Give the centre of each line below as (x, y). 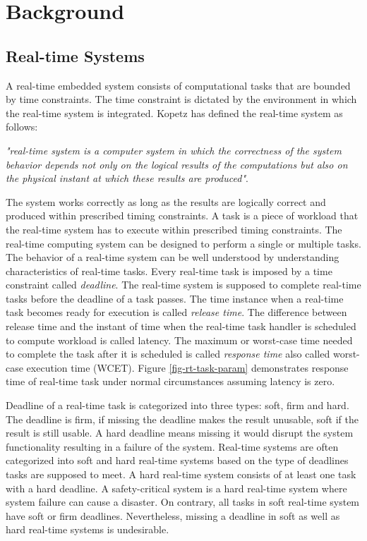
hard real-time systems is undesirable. (88, 529)
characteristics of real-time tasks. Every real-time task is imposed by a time (169, 270)
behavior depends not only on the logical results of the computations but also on (177, 164)
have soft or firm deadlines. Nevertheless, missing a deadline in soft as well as (173, 515)
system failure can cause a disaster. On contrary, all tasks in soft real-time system (183, 502)
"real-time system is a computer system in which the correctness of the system (174, 150)
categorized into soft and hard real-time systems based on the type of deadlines (177, 460)
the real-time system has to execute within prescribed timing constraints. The (174, 229)
